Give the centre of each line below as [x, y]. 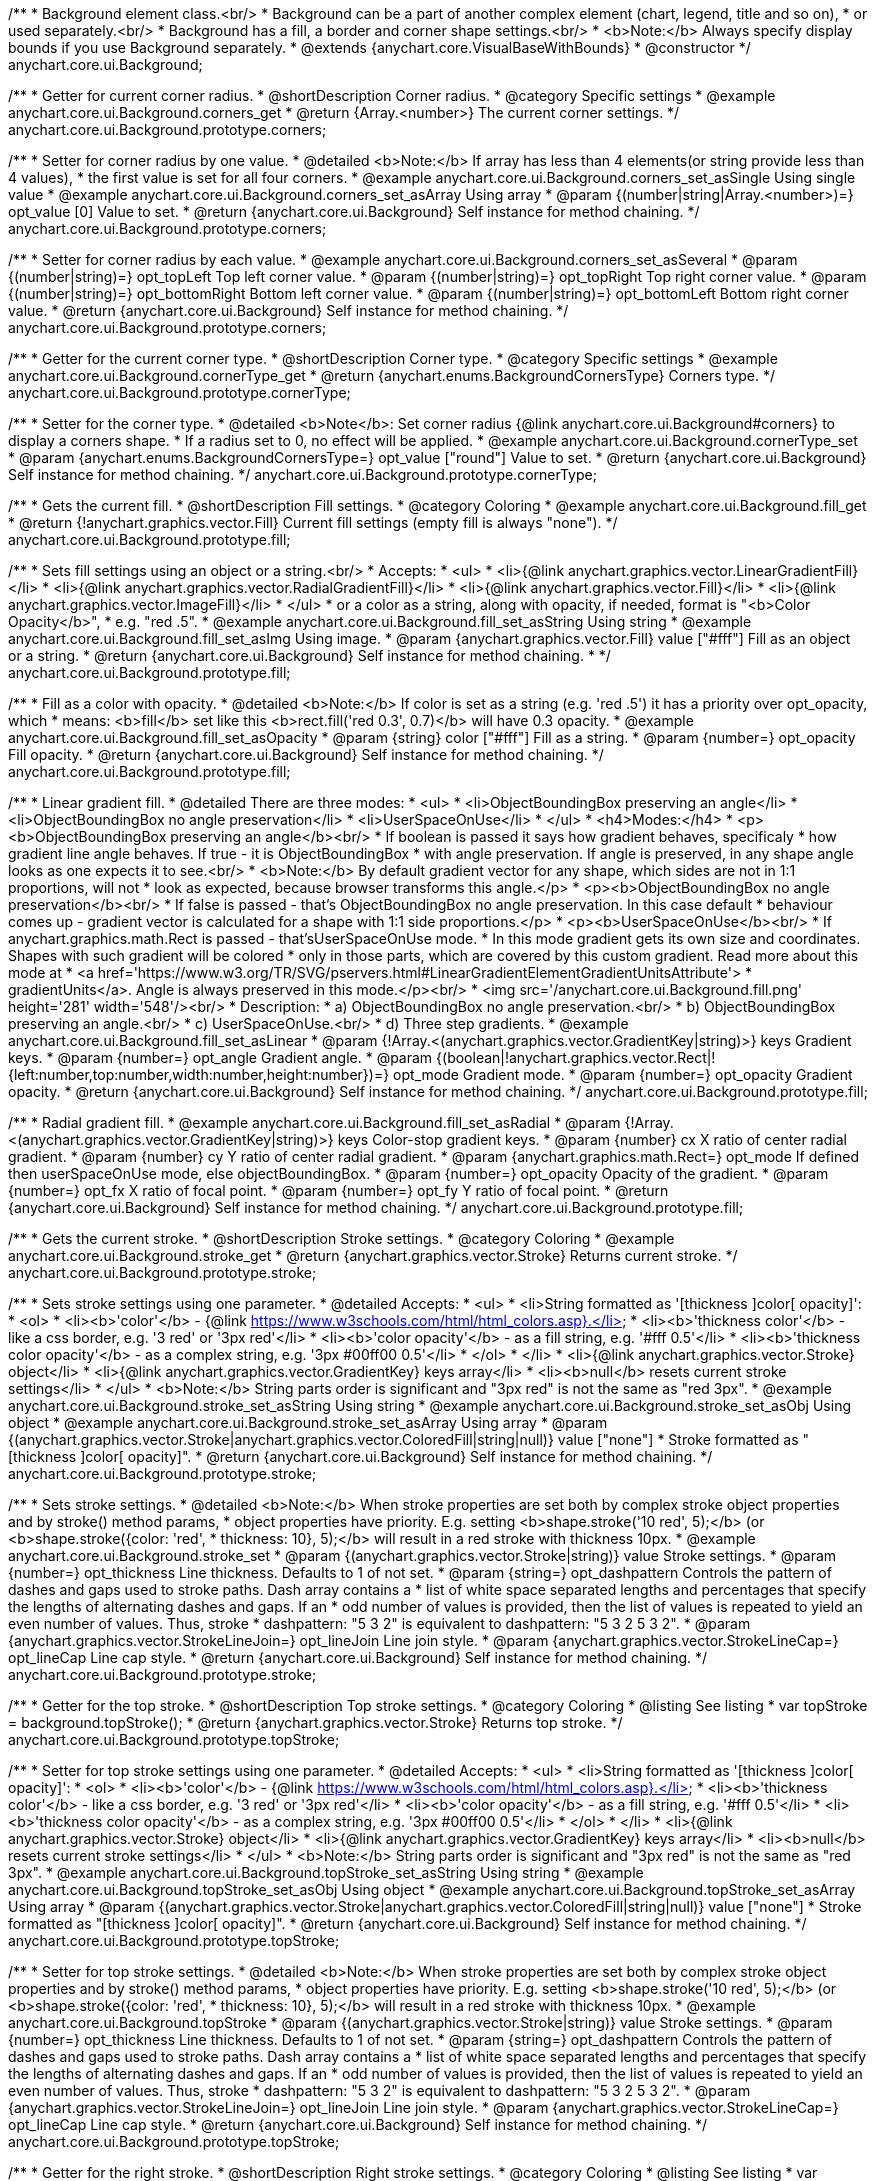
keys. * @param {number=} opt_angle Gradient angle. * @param [220, 1057]
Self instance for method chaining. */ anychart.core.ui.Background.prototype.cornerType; [302, 474]
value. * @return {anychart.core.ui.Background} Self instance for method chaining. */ [288, 310]
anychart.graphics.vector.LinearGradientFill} [713, 570]
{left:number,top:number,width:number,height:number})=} [199, 1074]
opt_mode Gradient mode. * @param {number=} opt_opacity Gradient [623, 1074]
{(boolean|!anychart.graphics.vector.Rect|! [576, 1057]
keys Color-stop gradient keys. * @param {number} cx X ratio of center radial [592, 1139]
